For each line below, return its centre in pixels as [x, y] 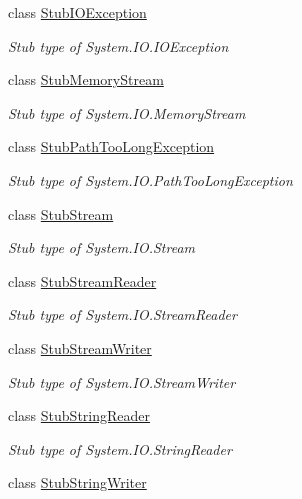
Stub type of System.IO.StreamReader [122, 314]
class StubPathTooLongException [111, 146]
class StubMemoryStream [86, 79]
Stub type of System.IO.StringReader [120, 448]
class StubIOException [77, 12]
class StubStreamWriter [80, 347]
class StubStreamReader [82, 280]
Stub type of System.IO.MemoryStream [127, 112]
